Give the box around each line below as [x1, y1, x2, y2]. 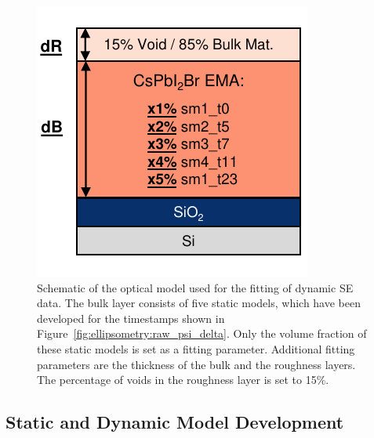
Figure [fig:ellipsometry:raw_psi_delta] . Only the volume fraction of [37, 325, 367, 342]
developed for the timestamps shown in [37, 309, 225, 326]
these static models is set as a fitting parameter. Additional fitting [37, 340, 355, 357]
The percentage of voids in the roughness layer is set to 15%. [37, 371, 329, 388]
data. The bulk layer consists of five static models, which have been [37, 295, 361, 311]
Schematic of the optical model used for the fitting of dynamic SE [37, 279, 354, 295]
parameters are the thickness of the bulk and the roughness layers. [37, 356, 356, 372]
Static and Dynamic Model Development [5, 410, 344, 434]
